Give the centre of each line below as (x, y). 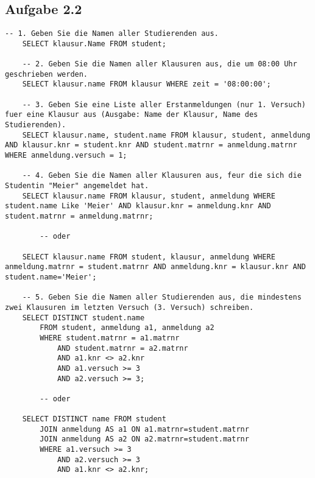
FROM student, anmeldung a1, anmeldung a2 (127, 328)
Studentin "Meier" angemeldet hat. (77, 186)
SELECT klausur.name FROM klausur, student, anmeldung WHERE (149, 196)
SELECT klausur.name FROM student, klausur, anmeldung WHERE (149, 257)
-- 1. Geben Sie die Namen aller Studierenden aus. (112, 34)
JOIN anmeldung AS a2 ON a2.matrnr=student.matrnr (144, 439)
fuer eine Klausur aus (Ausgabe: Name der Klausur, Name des (132, 115)
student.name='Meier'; (51, 277)
